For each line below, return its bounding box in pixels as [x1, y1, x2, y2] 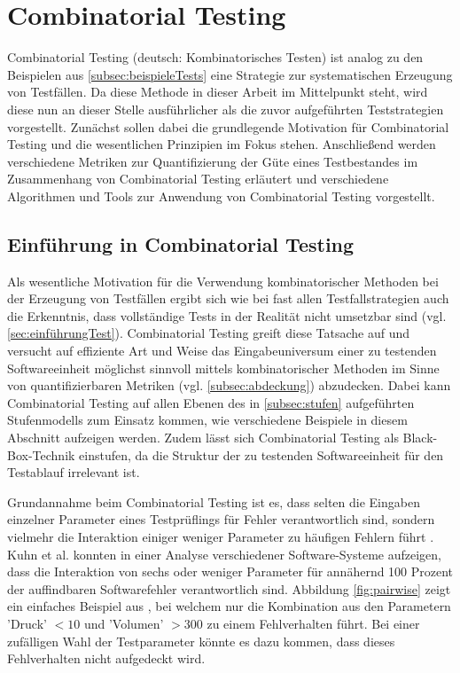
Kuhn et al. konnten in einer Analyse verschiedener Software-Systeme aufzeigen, [7, 544, 441, 563]
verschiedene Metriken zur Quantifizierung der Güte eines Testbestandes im [7, 152, 418, 170]
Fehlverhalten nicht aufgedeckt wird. [7, 649, 206, 668]
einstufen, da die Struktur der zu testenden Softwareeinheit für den [79, 445, 444, 464]
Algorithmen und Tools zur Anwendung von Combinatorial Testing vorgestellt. [7, 186, 435, 205]
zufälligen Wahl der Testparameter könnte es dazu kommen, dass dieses [7, 631, 395, 650]
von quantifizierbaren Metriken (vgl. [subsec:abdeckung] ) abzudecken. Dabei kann [7, 376, 451, 395]
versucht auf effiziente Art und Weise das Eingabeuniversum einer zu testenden [7, 341, 437, 360]
